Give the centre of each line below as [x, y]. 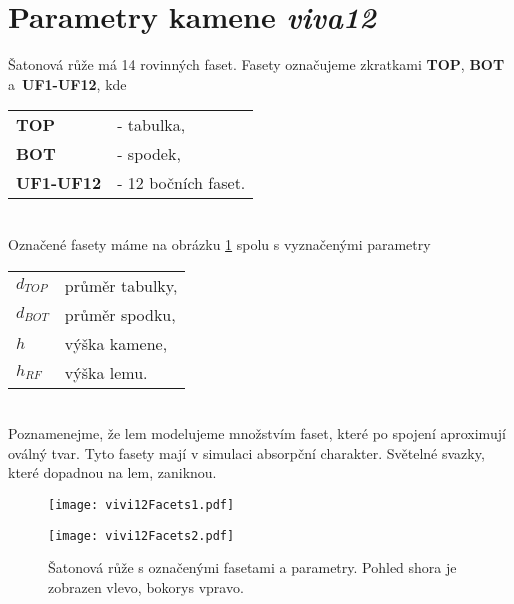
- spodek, [149, 154]
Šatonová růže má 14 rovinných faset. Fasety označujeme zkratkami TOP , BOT [256, 64]
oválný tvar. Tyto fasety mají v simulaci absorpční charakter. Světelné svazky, [246, 452]
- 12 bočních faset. [181, 183]
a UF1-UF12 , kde [67, 83]
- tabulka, [151, 125]
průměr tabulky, [121, 285]
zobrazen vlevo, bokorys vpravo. [146, 586]
